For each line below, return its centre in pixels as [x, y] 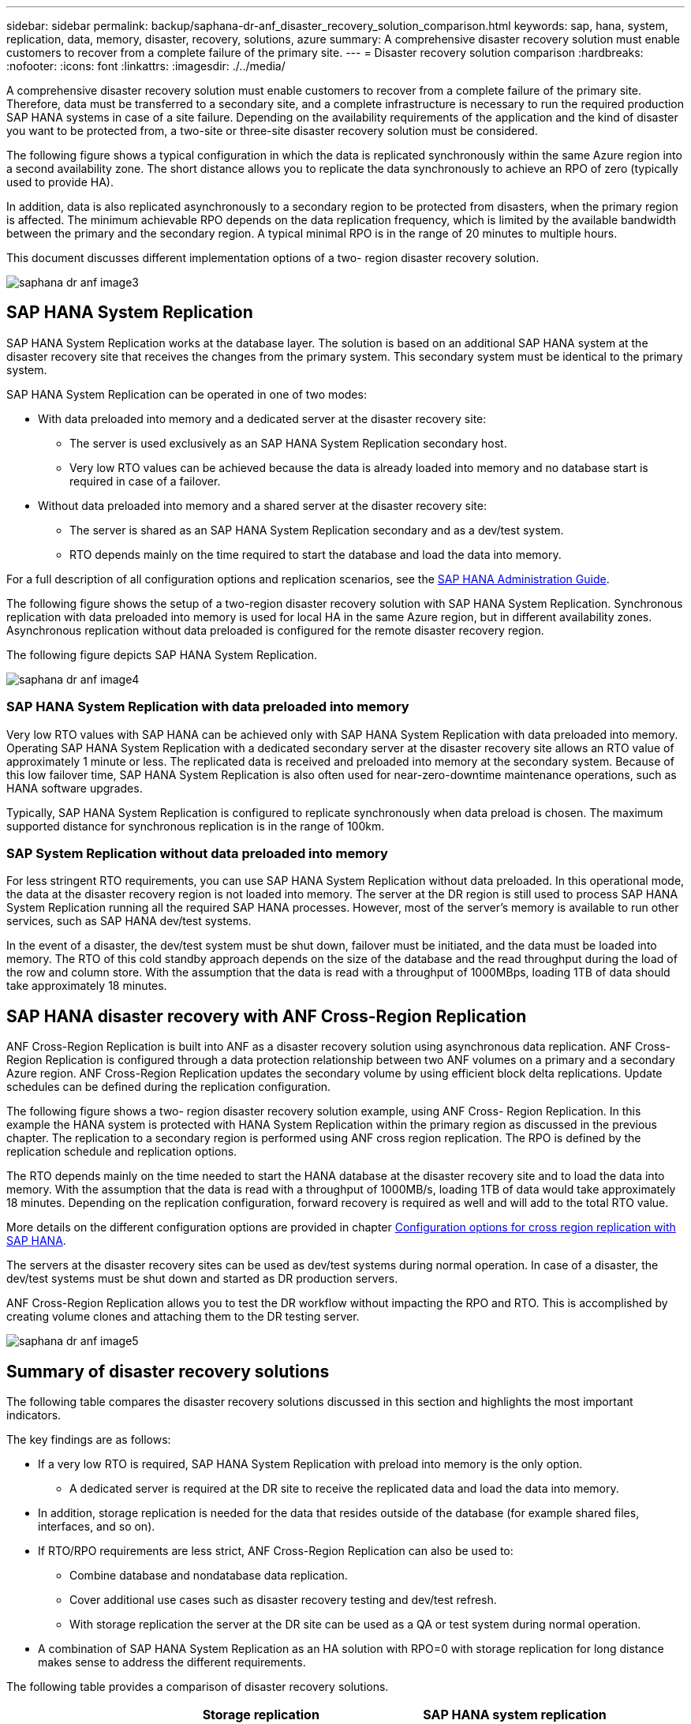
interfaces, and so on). [97, 1527]
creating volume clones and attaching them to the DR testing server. [183, 1317]
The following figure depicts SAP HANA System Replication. [162, 654]
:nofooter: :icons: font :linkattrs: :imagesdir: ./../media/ [146, 66]
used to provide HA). [60, 182]
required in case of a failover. [145, 481]
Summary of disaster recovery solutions [168, 1371]
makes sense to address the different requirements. [172, 1662]
